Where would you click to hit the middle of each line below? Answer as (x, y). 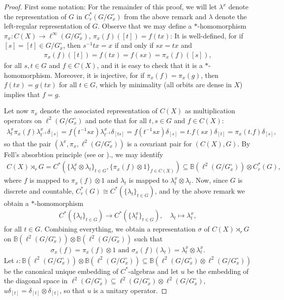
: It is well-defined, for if (207, 35)
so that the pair (28, 143)
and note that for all (116, 120)
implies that (22, 94)
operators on (23, 120)
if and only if (134, 45)
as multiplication (210, 111)
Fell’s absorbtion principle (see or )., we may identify (84, 154)
